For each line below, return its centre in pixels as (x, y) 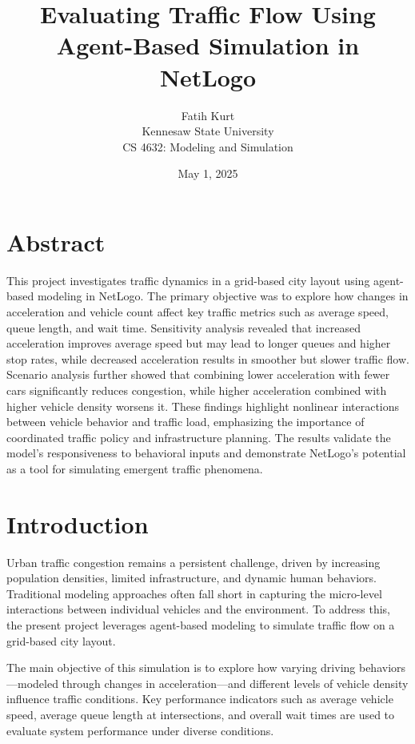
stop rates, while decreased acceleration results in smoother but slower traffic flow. (208, 358)
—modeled (32, 683)
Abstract (56, 241)
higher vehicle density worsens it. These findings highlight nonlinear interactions (203, 406)
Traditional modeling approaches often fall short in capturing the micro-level (194, 593)
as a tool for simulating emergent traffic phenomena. (135, 468)
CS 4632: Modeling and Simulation (208, 146)
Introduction (78, 523)
